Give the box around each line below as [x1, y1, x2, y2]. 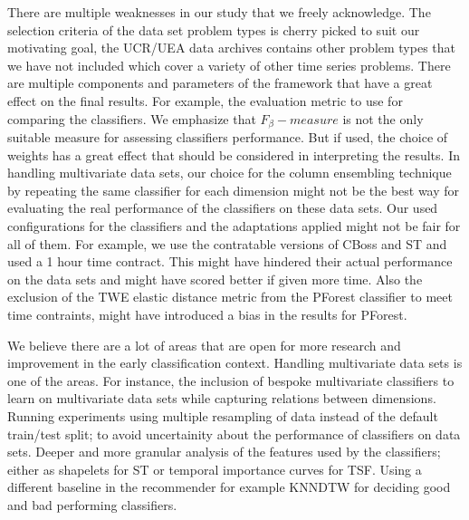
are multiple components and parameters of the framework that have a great [7, 73, 433, 92]
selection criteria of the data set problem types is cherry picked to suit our [7, 20, 420, 39]
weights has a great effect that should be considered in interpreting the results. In [7, 145, 460, 164]
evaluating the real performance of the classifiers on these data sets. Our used [7, 198, 438, 217]
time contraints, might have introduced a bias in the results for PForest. [7, 304, 407, 323]
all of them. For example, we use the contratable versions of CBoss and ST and [7, 234, 447, 253]
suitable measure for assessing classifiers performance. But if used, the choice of [7, 128, 448, 147]
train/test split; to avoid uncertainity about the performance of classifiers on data [7, 424, 461, 443]
